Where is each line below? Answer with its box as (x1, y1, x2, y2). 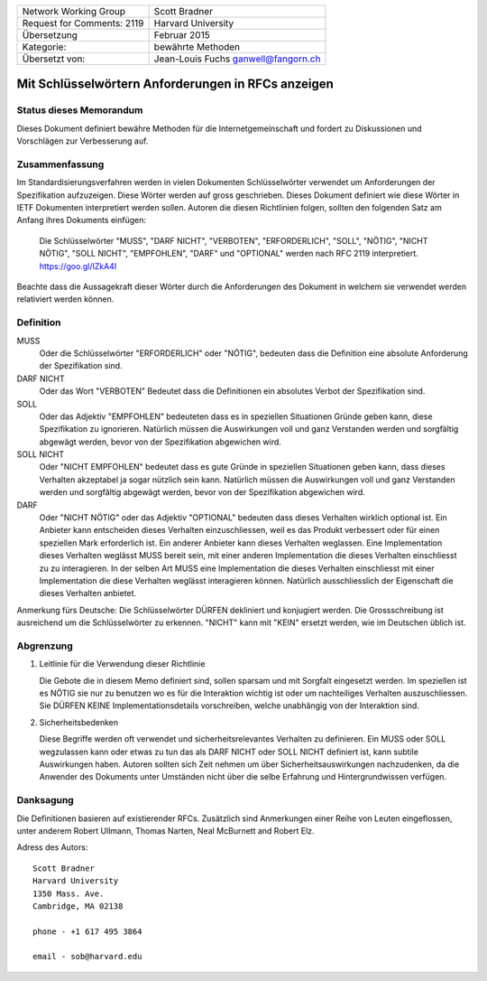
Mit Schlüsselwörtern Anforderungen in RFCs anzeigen (16, 77, 334, 92)
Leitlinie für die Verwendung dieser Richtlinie (39, 659, 206, 669)
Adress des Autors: (16, 842, 88, 853)
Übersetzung (22, 29, 78, 41)
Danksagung (16, 794, 74, 807)
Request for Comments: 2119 (22, 17, 144, 29)
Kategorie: (22, 41, 67, 53)
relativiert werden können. (16, 294, 115, 304)
